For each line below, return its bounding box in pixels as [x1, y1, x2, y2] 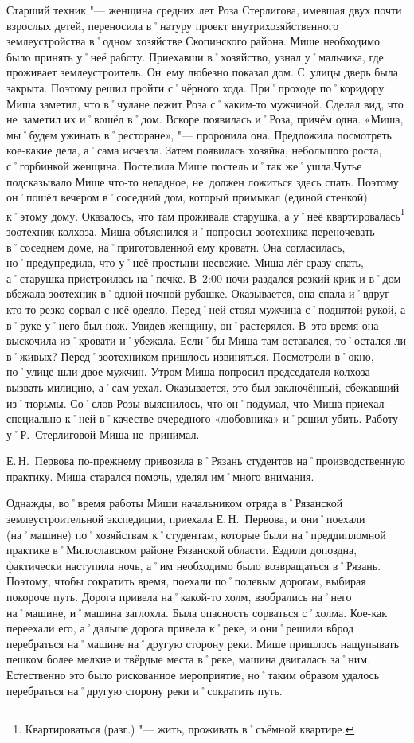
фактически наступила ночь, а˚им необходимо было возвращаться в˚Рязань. [6, 557, 381, 573]
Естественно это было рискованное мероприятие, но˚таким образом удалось [6, 667, 380, 682]
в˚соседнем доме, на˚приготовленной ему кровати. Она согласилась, [6, 238, 346, 255]
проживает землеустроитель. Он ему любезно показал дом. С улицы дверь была [6, 64, 398, 80]
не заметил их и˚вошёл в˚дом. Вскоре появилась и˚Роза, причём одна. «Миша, [6, 111, 404, 127]
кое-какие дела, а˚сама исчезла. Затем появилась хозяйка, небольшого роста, [6, 142, 382, 158]
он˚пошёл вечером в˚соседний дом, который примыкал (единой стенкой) [6, 189, 368, 205]
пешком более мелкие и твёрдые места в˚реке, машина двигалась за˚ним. [6, 651, 371, 667]
